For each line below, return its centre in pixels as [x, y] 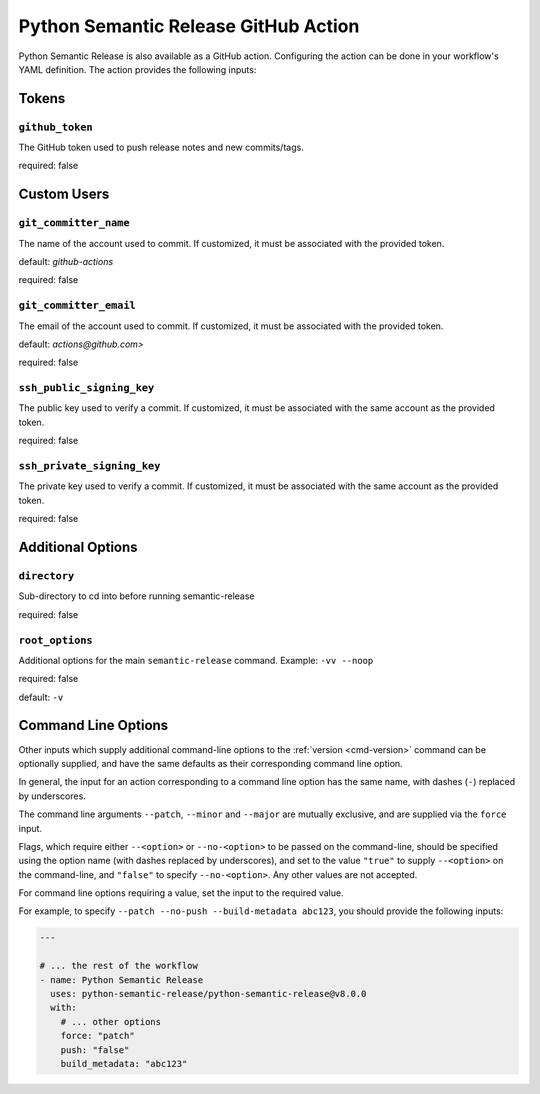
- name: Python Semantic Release [121, 979]
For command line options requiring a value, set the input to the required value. [181, 893]
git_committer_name [74, 223]
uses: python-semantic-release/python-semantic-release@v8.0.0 [208, 994]
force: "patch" [97, 1036]
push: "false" [95, 1049]
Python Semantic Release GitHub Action [189, 26]
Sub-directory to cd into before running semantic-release [136, 596]
